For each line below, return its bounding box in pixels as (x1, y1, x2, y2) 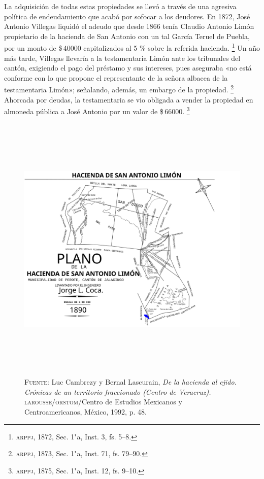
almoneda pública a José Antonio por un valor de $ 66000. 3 (4, 105, 190, 116)
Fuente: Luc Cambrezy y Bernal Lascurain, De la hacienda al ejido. (24, 377, 237, 387)
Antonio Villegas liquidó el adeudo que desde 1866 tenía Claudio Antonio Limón (4, 21, 254, 31)
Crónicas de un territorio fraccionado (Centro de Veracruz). (24, 386, 211, 397)
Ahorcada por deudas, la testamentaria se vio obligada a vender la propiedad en (4, 94, 253, 105)
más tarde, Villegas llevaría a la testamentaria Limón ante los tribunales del (4, 52, 241, 63)
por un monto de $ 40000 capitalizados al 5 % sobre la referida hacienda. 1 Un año (4, 41, 260, 53)
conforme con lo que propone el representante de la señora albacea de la (4, 72, 228, 83)
